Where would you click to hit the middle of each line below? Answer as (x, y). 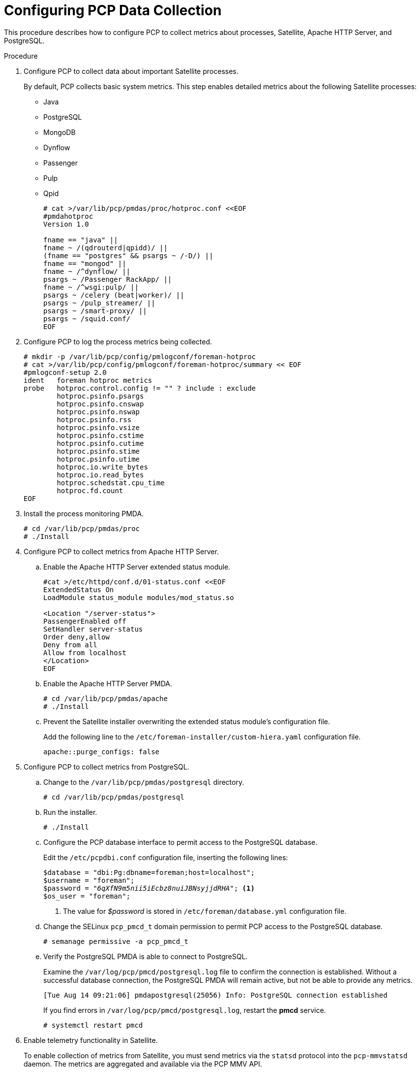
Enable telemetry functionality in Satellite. (91, 1040)
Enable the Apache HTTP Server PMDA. (108, 683)
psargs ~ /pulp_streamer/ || (99, 303)
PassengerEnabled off (85, 621)
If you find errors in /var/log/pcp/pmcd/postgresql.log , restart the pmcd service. (185, 1010)
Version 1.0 (66, 224)
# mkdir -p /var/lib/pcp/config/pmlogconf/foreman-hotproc (140, 356)
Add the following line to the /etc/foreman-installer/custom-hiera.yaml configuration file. (202, 737)
